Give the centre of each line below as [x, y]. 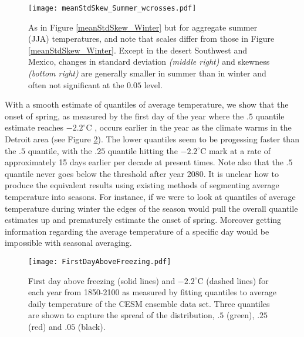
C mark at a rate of [235, 150]
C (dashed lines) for [233, 280]
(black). [92, 326]
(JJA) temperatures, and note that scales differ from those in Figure [151, 39]
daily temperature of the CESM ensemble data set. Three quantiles [149, 303]
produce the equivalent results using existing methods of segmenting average [142, 185]
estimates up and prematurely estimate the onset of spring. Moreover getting [143, 220]
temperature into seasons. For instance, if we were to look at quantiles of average [150, 196]
